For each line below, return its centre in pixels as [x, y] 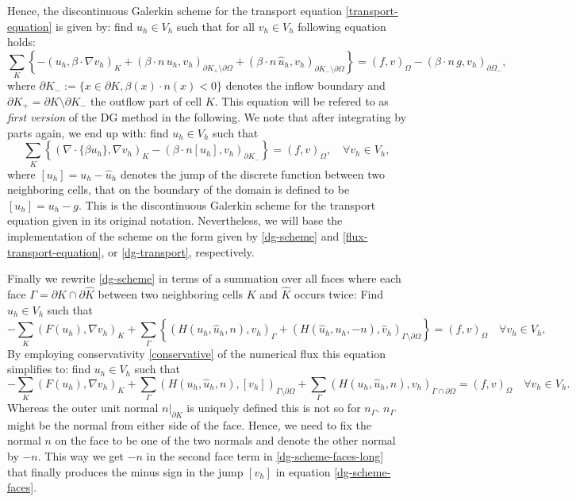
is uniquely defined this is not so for [274, 408]
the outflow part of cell [146, 100]
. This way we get [81, 456]
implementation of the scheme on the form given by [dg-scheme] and [173, 236]
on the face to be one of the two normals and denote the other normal [225, 440]
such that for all [215, 26]
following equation [342, 26]
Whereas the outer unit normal [83, 408]
